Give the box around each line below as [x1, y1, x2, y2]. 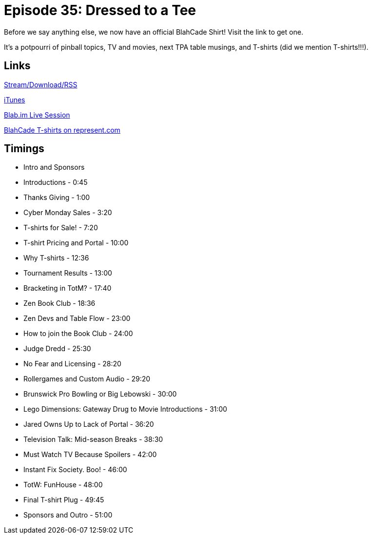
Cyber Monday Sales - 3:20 [23, 208, 112, 217]
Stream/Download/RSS [4, 80, 78, 89]
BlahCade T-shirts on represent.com [4, 125, 120, 134]
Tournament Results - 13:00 [23, 269, 112, 278]
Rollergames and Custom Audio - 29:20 [23, 375, 151, 383]
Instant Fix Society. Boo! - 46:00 [23, 465, 127, 474]
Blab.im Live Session [4, 110, 70, 119]
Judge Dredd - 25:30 [23, 344, 91, 353]
